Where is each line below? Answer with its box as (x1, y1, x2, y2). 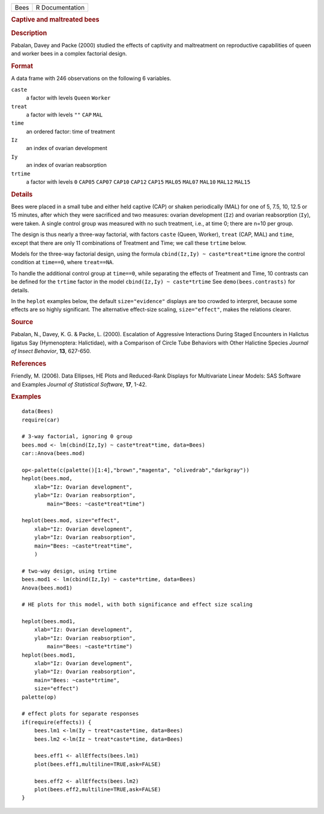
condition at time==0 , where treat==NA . (11, 259, 114, 266)
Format (11, 62, 33, 70)
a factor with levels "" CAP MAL (26, 111, 103, 118)
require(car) (22, 416, 60, 423)
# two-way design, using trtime (22, 567, 117, 574)
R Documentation (35, 4, 85, 11)
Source (11, 318, 34, 327)
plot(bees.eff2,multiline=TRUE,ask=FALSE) (34, 786, 161, 792)
